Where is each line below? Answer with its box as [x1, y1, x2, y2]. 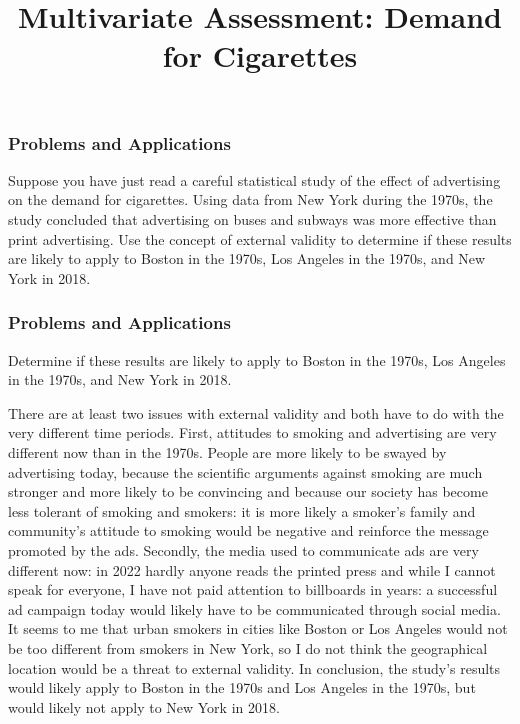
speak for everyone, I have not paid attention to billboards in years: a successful [8, 579, 498, 600]
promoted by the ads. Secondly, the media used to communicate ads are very [8, 539, 479, 560]
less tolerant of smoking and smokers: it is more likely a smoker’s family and [8, 500, 476, 521]
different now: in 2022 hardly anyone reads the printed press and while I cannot [8, 559, 496, 580]
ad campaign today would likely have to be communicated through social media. [8, 598, 501, 619]
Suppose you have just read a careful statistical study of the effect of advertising [8, 169, 501, 190]
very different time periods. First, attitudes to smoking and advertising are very [8, 422, 497, 443]
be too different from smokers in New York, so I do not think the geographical [8, 637, 488, 658]
